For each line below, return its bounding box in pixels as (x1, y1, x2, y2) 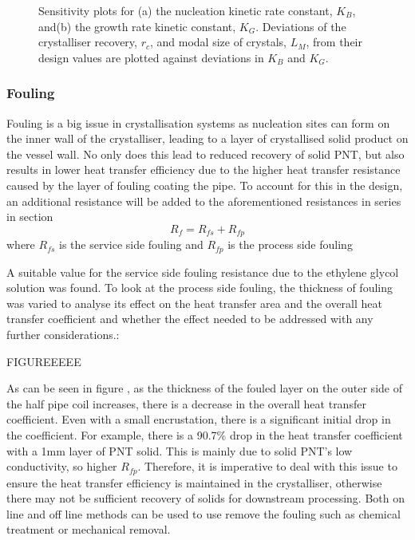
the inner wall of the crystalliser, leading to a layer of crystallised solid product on (6, 130, 409, 147)
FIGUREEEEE (6, 353, 81, 369)
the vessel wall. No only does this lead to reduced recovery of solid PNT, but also (6, 145, 405, 162)
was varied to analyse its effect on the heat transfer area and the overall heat (6, 294, 383, 311)
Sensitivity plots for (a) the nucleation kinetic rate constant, (38, 2, 333, 18)
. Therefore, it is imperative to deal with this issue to (137, 458, 397, 475)
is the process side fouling (227, 236, 353, 253)
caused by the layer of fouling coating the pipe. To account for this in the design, (6, 176, 403, 193)
